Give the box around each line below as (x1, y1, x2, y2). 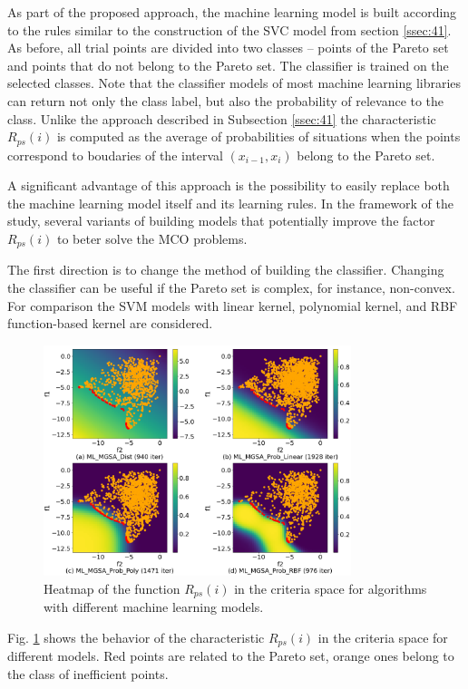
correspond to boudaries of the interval (7, 145, 223, 164)
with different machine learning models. (44, 597, 264, 616)
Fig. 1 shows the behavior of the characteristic (7, 627, 265, 646)
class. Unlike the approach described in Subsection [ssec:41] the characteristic (7, 109, 436, 128)
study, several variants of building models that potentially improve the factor (7, 211, 435, 230)
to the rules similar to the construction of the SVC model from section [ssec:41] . (7, 20, 452, 39)
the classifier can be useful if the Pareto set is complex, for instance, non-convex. (7, 278, 455, 297)
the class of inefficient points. (7, 664, 169, 683)
